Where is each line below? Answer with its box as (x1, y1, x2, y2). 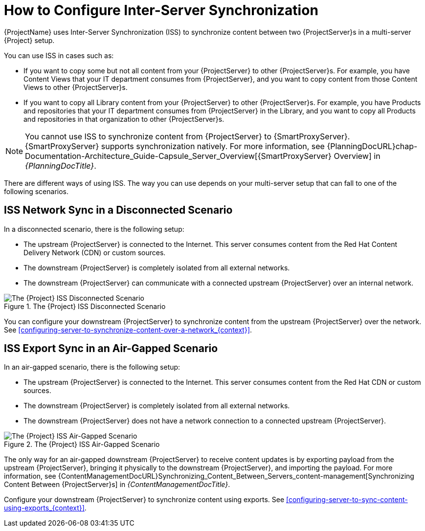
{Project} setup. (4, 36, 55, 44)
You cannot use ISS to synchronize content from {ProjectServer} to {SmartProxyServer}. (25, 131, 350, 141)
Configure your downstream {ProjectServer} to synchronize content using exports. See (4, 495, 285, 504)
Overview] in (334, 151, 380, 161)
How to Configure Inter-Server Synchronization (4, 2, 318, 19)
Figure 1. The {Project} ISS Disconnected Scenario (4, 302, 166, 310)
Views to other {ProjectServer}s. (23, 83, 128, 91)
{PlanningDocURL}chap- (327, 141, 418, 151)
